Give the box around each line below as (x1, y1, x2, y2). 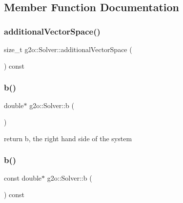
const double (4, 173, 42, 183)
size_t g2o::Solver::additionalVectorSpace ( (4, 44, 132, 54)
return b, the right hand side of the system (4, 133, 132, 143)
